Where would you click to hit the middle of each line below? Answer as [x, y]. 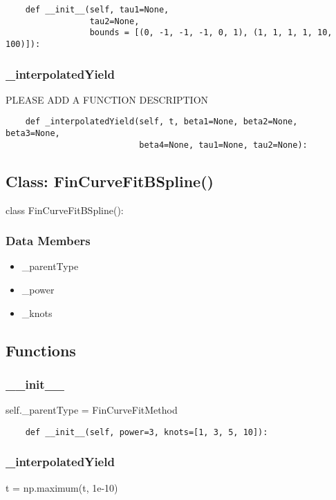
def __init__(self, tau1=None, [97, 10]
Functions [41, 350]
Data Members [48, 241]
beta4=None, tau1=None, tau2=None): [223, 145]
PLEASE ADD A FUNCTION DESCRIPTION [107, 99]
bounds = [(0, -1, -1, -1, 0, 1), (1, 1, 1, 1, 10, [211, 33]
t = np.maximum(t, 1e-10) [62, 487]
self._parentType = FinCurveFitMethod [92, 410]
